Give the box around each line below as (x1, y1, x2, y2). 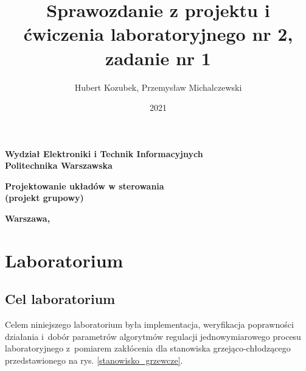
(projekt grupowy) (5, 191, 84, 204)
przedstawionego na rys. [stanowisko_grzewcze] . (5, 354, 183, 367)
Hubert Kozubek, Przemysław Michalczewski (74, 80, 242, 93)
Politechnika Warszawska (5, 159, 113, 172)
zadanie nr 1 (105, 45, 211, 70)
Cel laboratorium (5, 289, 116, 308)
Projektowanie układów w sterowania (5, 179, 164, 192)
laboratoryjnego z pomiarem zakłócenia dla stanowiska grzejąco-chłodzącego (5, 342, 291, 355)
